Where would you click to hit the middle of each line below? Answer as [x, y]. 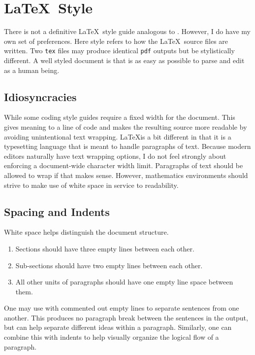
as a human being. [32, 70]
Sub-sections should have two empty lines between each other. [109, 265]
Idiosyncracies [40, 96]
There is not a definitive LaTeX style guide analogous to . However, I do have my [127, 31]
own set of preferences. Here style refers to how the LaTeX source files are [116, 41]
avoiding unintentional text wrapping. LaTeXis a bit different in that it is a [118, 136]
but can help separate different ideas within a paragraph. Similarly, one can [118, 327]
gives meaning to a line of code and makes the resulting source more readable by [126, 126]
